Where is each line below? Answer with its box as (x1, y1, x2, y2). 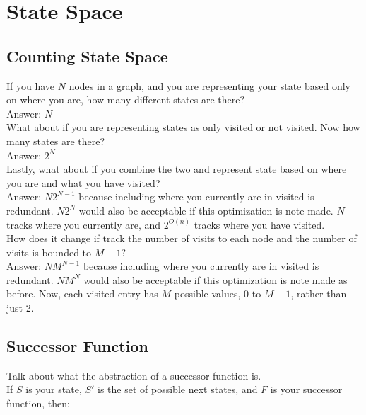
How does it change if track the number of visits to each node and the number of (6, 231, 357, 246)
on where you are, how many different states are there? (6, 92, 245, 107)
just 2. (6, 300, 34, 315)
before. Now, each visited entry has (6, 286, 158, 301)
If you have (6, 78, 55, 93)
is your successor (270, 382, 343, 397)
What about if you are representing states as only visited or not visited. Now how (6, 120, 360, 135)
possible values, (174, 286, 241, 301)
